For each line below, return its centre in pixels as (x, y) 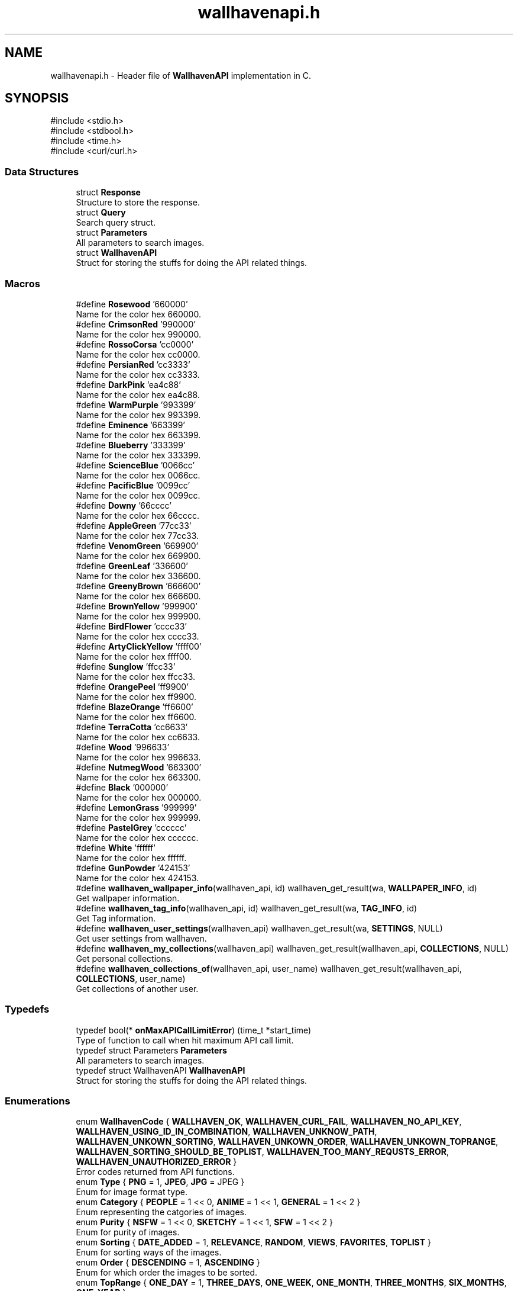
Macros (22, 283)
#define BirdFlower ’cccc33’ (131, 626)
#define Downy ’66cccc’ (124, 505)
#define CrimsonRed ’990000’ (136, 324)
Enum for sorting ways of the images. (149, 1253)
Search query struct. (116, 223)
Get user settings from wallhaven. (141, 938)
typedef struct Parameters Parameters (151, 1050)
